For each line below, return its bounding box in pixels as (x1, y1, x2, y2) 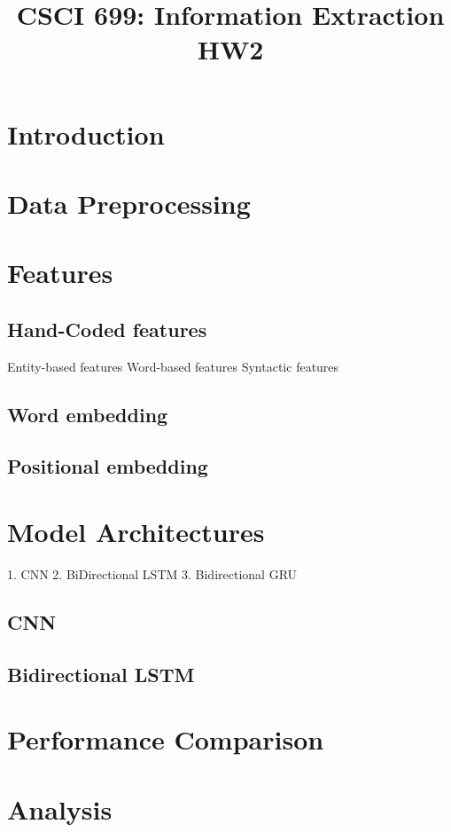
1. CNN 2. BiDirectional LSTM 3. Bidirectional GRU (7, 564, 298, 583)
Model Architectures (7, 514, 265, 550)
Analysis (7, 790, 113, 827)
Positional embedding (7, 452, 208, 480)
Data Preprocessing (7, 184, 251, 221)
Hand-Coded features (7, 315, 207, 342)
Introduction (7, 115, 165, 152)
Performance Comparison (7, 721, 324, 757)
